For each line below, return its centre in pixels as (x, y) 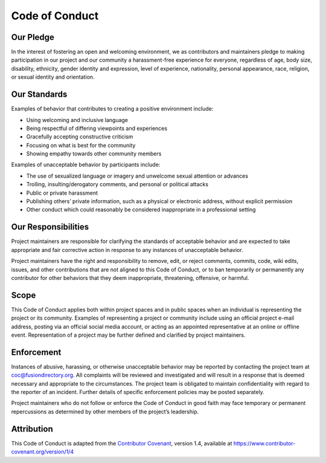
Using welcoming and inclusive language (77, 120)
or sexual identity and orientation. (53, 77)
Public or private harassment (62, 193)
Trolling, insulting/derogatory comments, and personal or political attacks (117, 184)
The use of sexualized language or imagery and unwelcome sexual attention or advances (137, 176)
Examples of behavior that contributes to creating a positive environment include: (112, 109)
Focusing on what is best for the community (81, 145)
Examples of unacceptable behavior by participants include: (86, 165)
